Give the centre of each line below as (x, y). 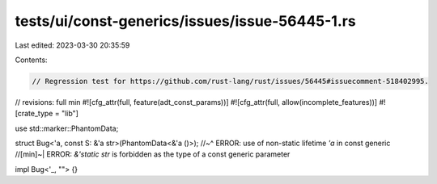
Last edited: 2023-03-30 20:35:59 (72, 45)
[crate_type (34, 114)
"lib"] (70, 114)
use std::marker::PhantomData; (67, 128)
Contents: (31, 60)
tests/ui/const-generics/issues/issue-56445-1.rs (185, 21)
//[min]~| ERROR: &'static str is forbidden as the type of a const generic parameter (153, 154)
